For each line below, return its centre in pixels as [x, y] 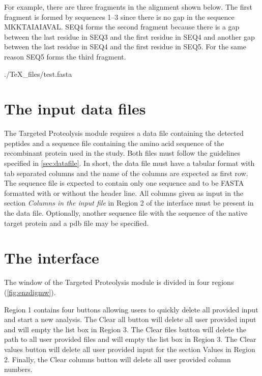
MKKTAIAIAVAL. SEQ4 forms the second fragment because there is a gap [122, 27]
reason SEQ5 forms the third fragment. [65, 56]
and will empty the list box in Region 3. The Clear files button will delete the [125, 329]
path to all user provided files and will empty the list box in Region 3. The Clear [130, 339]
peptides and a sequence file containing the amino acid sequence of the [114, 143]
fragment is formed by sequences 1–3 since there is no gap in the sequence [119, 17]
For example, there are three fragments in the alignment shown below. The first [128, 7]
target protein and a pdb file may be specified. [77, 223]
